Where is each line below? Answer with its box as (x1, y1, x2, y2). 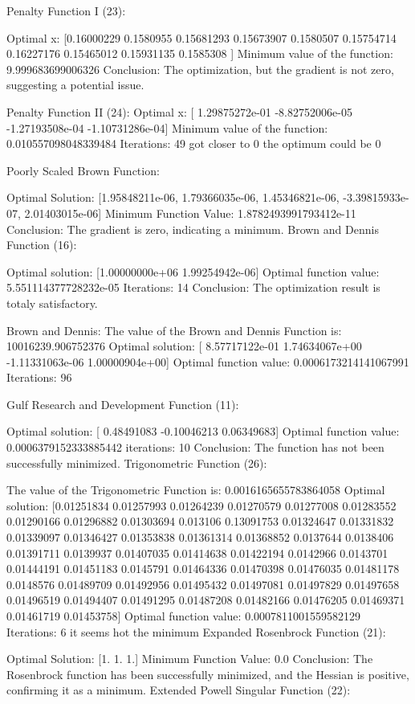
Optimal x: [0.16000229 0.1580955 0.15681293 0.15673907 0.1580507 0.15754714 (6, 29, 397, 46)
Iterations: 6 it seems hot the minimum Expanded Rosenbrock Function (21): (6, 623, 386, 640)
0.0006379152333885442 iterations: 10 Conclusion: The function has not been (6, 439, 384, 456)
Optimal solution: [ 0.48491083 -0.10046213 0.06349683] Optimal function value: (6, 423, 400, 440)
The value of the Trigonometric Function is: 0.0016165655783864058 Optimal (6, 481, 385, 498)
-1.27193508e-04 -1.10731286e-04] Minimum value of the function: (6, 119, 328, 136)
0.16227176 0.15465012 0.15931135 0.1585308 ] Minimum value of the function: (6, 45, 393, 62)
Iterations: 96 (6, 369, 72, 386)
